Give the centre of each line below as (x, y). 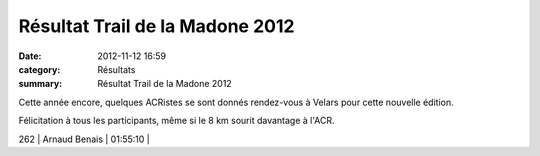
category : (39, 69)
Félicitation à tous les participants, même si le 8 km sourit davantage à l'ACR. (176, 121)
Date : (30, 56)
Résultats (116, 69)
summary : (40, 84)
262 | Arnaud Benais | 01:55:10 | (84, 139)
